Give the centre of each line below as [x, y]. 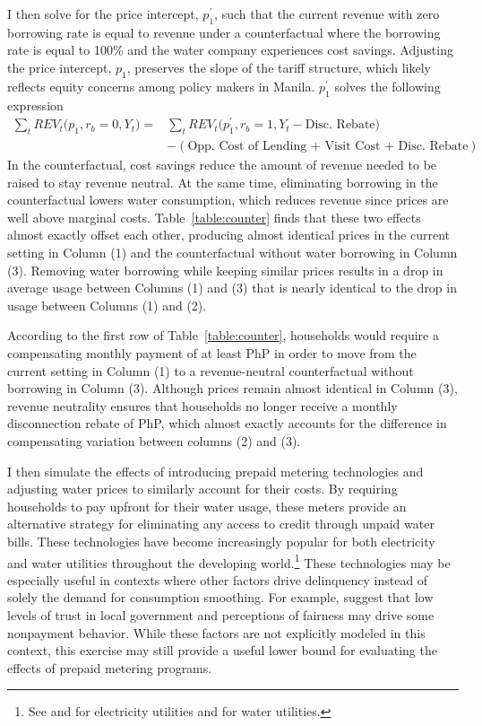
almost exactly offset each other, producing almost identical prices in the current [228, 235]
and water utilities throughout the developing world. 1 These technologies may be [229, 561]
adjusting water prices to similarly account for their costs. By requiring [202, 489]
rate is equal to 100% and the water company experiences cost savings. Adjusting [230, 50]
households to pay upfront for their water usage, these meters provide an [207, 506]
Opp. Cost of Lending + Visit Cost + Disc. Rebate [328, 147]
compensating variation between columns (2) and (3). [154, 441]
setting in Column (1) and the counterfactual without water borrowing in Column [232, 253]
